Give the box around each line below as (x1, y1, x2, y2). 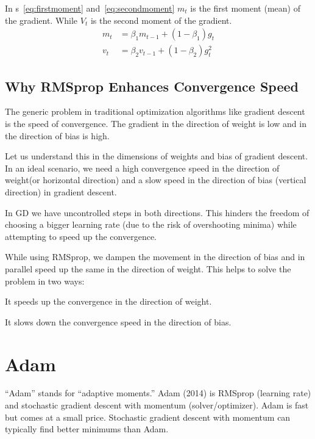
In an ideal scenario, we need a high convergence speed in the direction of (5, 161, 280, 174)
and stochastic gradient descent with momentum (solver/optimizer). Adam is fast (5, 399, 309, 412)
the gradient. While (5, 13, 78, 26)
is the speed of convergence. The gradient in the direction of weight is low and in (5, 117, 306, 130)
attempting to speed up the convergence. (5, 230, 157, 242)
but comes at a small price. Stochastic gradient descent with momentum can (5, 410, 291, 423)
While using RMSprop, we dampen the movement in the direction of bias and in (5, 250, 305, 263)
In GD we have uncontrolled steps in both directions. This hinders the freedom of (5, 206, 310, 219)
